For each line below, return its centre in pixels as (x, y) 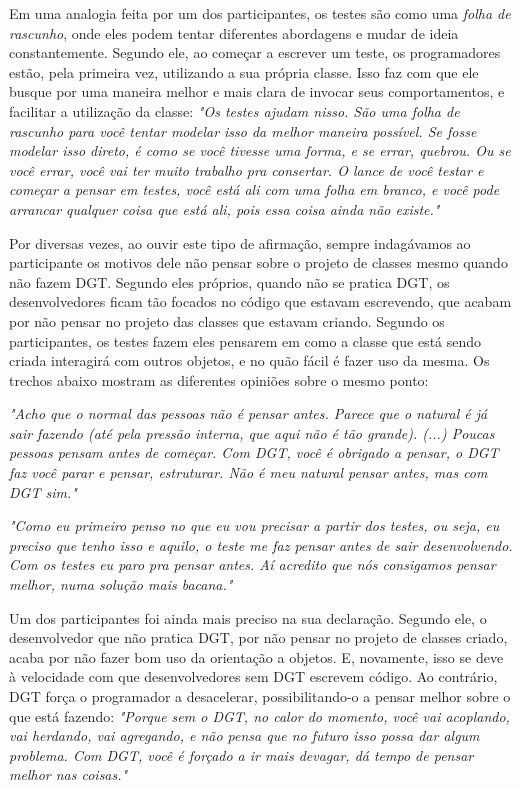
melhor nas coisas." (68, 774)
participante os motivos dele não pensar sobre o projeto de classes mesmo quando (258, 262)
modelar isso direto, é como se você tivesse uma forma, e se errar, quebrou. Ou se (260, 150)
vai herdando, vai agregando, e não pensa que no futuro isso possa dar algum (244, 735)
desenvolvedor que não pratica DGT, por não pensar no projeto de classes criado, (258, 637)
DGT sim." (43, 491)
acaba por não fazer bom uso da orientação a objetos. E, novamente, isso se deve (256, 656)
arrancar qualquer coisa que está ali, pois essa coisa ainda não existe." (224, 208)
